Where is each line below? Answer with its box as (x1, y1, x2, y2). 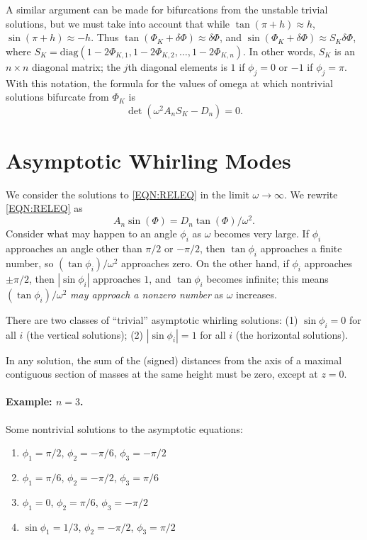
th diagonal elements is (128, 59, 227, 74)
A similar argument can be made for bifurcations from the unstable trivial (6, 2, 328, 16)
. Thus (91, 30, 119, 45)
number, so (6, 255, 54, 270)
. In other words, (243, 43, 316, 58)
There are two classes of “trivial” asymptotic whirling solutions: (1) (6, 312, 298, 327)
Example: (6, 394, 52, 409)
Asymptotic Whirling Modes (6, 145, 291, 174)
